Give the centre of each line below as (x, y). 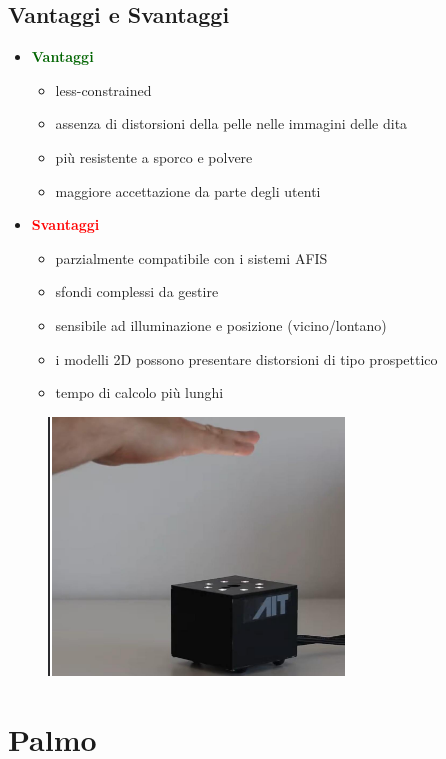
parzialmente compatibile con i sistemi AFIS (191, 257)
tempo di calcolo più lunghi (139, 392)
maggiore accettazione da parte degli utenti (188, 190)
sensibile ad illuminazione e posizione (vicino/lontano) (221, 324)
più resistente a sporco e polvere (154, 156)
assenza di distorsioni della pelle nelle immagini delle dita (231, 123)
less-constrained (103, 89)
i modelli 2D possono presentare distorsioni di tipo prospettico (246, 358)
